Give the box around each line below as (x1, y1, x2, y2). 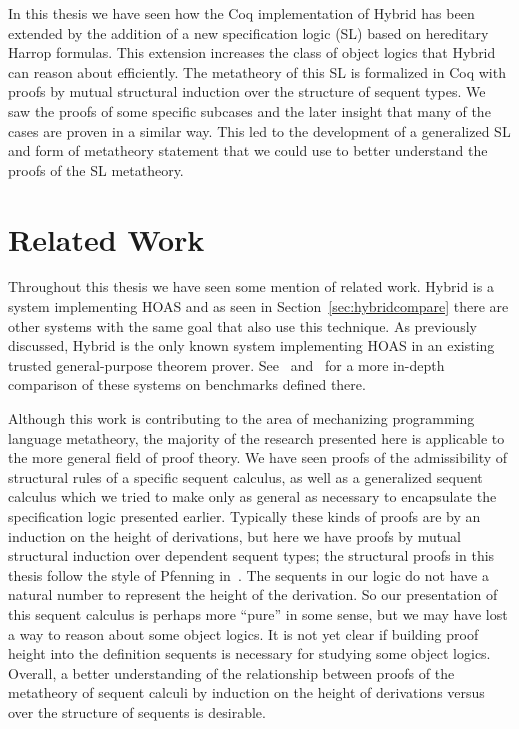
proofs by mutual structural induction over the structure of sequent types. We (8, 81, 486, 102)
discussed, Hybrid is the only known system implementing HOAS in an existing (8, 335, 495, 356)
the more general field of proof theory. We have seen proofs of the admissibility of (8, 447, 508, 468)
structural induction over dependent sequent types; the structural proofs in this (8, 545, 495, 566)
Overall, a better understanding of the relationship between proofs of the (8, 662, 455, 683)
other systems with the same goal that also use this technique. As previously (8, 315, 477, 336)
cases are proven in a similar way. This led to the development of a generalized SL (8, 120, 511, 141)
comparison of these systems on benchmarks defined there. (8, 374, 366, 395)
